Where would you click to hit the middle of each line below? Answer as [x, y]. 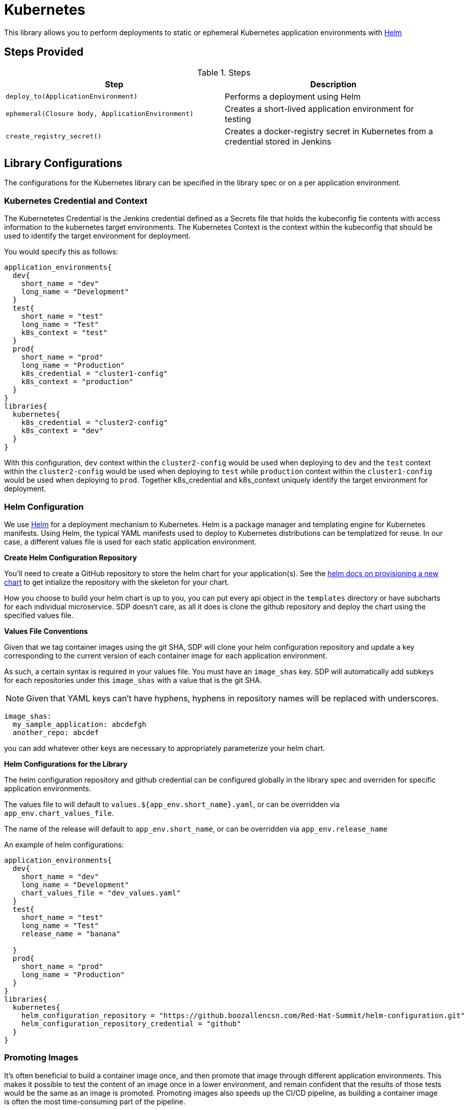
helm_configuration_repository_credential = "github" [131, 1023]
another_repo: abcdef [56, 732]
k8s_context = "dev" [62, 431]
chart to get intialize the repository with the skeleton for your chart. [117, 582]
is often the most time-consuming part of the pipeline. [95, 1101]
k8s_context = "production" [77, 382]
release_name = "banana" [71, 934]
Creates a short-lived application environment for [319, 109]
